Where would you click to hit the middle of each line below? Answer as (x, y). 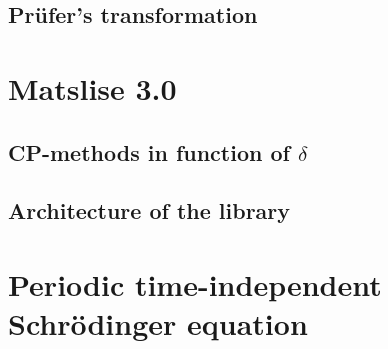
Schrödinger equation (158, 323)
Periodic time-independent (195, 283)
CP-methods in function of (149, 151)
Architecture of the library (149, 210)
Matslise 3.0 (92, 87)
